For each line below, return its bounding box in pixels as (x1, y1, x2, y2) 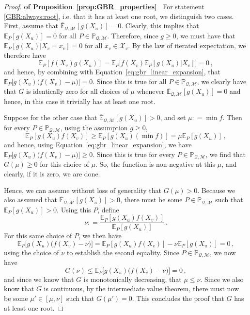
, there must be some (120, 194, 183, 205)
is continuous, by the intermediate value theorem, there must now (44, 283, 239, 294)
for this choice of (40, 159, 89, 169)
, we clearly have (197, 76, 247, 86)
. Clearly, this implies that (121, 20, 199, 31)
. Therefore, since (107, 30, 158, 40)
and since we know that (4, 274, 74, 284)
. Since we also (200, 274, 244, 284)
